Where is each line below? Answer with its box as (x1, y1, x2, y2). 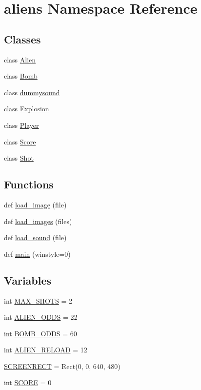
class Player (4, 120, 39, 130)
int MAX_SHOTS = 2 (4, 295, 73, 306)
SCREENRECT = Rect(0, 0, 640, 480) (4, 361, 121, 371)
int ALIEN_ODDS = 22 (4, 312, 78, 322)
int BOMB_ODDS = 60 (4, 328, 77, 338)
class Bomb (4, 71, 38, 81)
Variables (4, 272, 52, 287)
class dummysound (4, 87, 60, 97)
